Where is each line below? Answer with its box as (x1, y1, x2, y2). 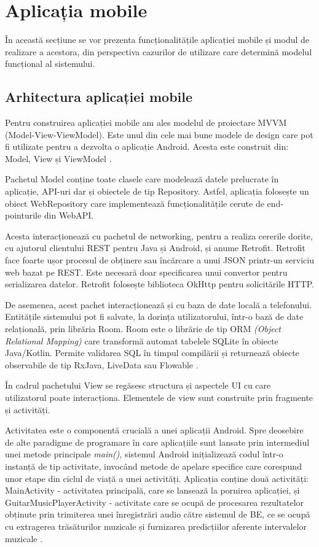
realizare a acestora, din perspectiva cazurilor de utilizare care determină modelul (5, 45, 312, 58)
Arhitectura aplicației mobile (5, 87, 193, 106)
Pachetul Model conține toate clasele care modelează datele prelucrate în (5, 173, 279, 185)
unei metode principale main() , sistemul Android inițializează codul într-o (5, 448, 283, 460)
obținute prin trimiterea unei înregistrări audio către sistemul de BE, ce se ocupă (5, 508, 310, 521)
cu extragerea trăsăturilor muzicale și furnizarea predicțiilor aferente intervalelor (5, 519, 307, 532)
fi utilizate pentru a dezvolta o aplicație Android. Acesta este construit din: (5, 140, 289, 153)
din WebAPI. (44, 209, 94, 222)
